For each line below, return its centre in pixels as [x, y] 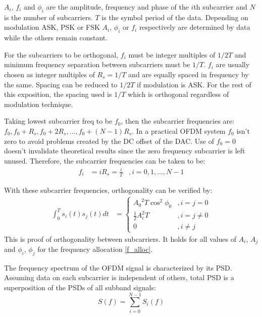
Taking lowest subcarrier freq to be [58, 121]
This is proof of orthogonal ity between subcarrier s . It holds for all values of [120, 239]
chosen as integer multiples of [49, 74]
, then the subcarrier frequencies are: [178, 121]
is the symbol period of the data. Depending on [175, 17]
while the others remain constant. [56, 38]
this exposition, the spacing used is [58, 94]
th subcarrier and [220, 7]
